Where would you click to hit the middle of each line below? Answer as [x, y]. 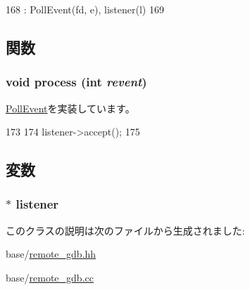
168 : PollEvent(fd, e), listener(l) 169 [85, 9]
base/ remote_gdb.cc [50, 277]
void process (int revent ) [76, 82]
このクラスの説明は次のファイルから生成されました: [125, 230]
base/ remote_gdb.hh [51, 254]
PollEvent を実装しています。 [70, 108]
